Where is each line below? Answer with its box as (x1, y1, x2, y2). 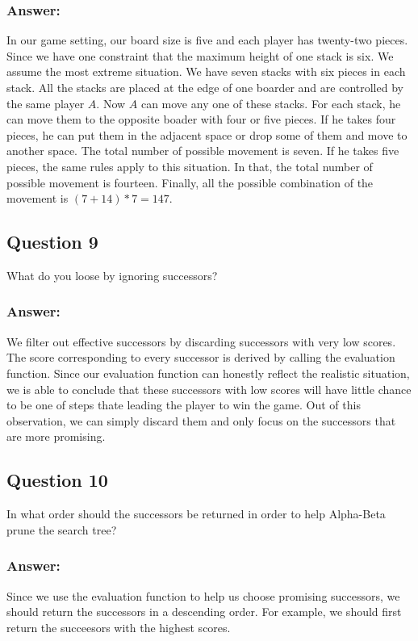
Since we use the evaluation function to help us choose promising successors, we (6, 587, 400, 604)
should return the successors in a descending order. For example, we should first (6, 603, 402, 620)
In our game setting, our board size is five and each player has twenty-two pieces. (6, 31, 408, 48)
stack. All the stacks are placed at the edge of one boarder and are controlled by (6, 79, 403, 95)
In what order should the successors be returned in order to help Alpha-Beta (6, 505, 386, 522)
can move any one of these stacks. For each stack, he (140, 94, 401, 111)
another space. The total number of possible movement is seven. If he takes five (6, 142, 399, 159)
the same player (6, 94, 85, 111)
